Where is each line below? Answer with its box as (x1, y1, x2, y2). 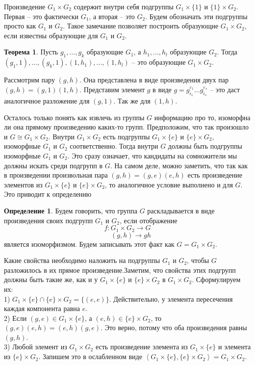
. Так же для (113, 95, 151, 105)
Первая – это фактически (4, 11, 78, 21)
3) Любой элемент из (4, 341, 67, 352)
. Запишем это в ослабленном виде (38, 351, 142, 362)
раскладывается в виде (147, 205, 215, 215)
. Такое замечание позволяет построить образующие (63, 21, 219, 31)
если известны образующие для (4, 30, 98, 40)
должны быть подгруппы (168, 141, 242, 151)
